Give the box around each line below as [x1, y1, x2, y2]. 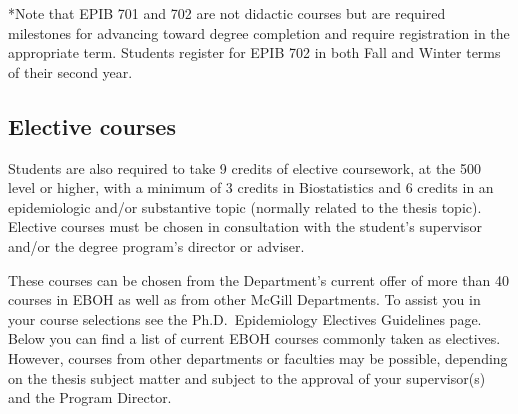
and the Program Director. [8, 387, 172, 408]
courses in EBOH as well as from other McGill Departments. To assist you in [8, 289, 481, 310]
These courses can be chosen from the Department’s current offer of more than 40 [8, 269, 509, 290]
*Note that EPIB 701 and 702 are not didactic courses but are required [8, 3, 446, 23]
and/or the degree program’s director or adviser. [8, 235, 305, 256]
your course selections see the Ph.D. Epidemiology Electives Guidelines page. [8, 308, 482, 329]
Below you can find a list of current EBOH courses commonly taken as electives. [8, 328, 501, 349]
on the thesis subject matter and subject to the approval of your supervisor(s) [8, 367, 486, 388]
